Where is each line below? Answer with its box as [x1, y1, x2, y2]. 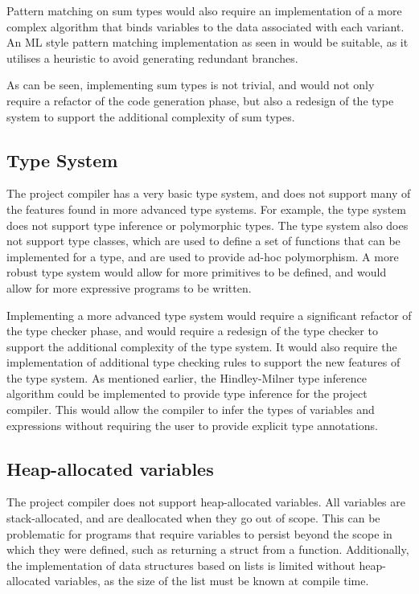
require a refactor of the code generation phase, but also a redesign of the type [6, 92, 394, 109]
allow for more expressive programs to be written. [6, 279, 252, 296]
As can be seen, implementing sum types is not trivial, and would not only [6, 76, 375, 93]
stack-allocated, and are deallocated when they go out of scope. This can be [6, 510, 380, 526]
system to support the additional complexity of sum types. [6, 108, 295, 125]
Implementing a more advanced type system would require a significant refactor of [6, 306, 412, 323]
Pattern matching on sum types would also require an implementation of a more [6, 2, 402, 18]
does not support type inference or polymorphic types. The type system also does [6, 216, 409, 233]
